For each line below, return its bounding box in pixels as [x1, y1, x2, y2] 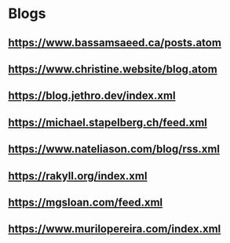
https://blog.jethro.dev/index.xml [8, 89, 176, 103]
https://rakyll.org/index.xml [8, 169, 148, 183]
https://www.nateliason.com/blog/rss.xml [8, 143, 221, 156]
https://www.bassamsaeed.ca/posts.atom [8, 36, 222, 49]
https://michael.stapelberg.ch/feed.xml [8, 115, 208, 129]
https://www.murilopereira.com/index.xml [8, 223, 221, 236]
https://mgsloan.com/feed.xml [8, 195, 163, 209]
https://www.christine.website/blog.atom [8, 62, 217, 75]
